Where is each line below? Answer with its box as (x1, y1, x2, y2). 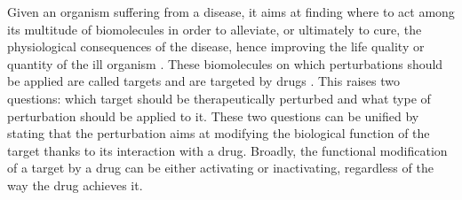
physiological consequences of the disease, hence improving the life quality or (7, 37, 425, 56)
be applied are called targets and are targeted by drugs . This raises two (7, 72, 400, 90)
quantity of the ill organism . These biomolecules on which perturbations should (7, 54, 443, 73)
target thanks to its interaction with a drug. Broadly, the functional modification (7, 141, 448, 159)
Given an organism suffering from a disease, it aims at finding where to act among (7, 3, 455, 20)
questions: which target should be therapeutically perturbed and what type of (7, 88, 431, 107)
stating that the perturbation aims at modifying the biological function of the (7, 124, 430, 142)
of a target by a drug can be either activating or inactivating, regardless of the (7, 158, 434, 177)
